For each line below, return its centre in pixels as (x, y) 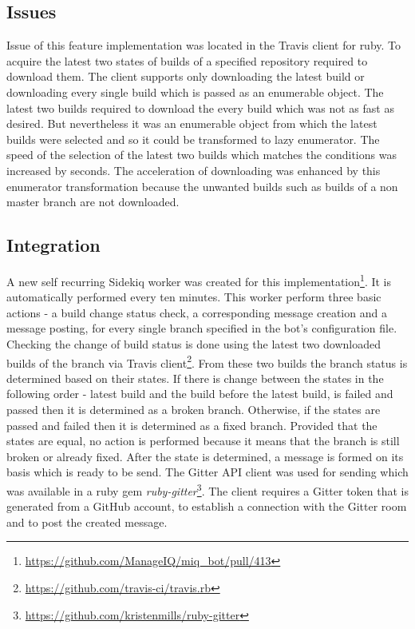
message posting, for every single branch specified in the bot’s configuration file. (202, 328)
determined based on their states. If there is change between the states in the (195, 378)
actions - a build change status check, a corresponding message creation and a (197, 312)
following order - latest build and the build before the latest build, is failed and (200, 394)
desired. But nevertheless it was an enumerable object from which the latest (192, 123)
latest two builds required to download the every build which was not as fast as (200, 107)
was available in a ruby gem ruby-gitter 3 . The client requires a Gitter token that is (207, 489)
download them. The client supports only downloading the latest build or (186, 76)
